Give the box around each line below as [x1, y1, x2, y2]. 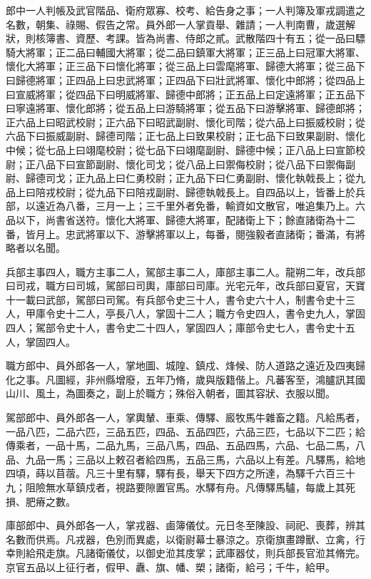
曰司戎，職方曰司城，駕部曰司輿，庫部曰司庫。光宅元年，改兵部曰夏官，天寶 [6, 278, 365, 293]
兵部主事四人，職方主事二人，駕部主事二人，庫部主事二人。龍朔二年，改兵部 [6, 264, 365, 279]
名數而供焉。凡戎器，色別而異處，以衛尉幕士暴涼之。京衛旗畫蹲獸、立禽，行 [6, 531, 365, 546]
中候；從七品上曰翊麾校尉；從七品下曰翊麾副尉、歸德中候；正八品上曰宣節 [6, 142, 355, 157]
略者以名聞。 [6, 240, 66, 255]
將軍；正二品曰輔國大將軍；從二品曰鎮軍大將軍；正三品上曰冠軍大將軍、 [25, 44, 365, 59]
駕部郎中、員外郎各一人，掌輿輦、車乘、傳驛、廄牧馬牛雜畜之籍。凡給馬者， [6, 410, 365, 425]
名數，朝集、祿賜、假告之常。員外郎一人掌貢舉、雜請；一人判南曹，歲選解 [6, 16, 355, 31]
